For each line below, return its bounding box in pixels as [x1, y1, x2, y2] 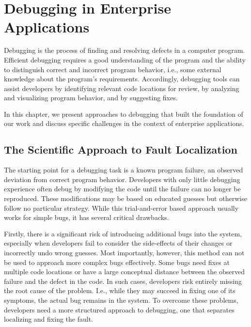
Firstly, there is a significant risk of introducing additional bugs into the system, [4, 228, 242, 238]
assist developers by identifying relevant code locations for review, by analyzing [4, 83, 239, 93]
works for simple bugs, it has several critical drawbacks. [4, 212, 169, 222]
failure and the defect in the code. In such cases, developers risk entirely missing [4, 276, 242, 286]
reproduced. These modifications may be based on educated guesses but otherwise [4, 193, 247, 203]
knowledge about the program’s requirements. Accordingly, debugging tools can [4, 74, 240, 84]
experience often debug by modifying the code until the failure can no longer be [4, 184, 241, 194]
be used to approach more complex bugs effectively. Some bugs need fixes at [4, 257, 230, 267]
